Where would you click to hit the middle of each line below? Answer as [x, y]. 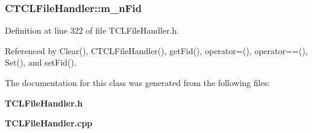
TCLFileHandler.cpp [49, 123]
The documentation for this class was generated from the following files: [138, 82]
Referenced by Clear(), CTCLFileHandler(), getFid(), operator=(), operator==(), [156, 50]
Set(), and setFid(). [41, 62]
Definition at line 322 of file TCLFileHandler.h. [92, 30]
